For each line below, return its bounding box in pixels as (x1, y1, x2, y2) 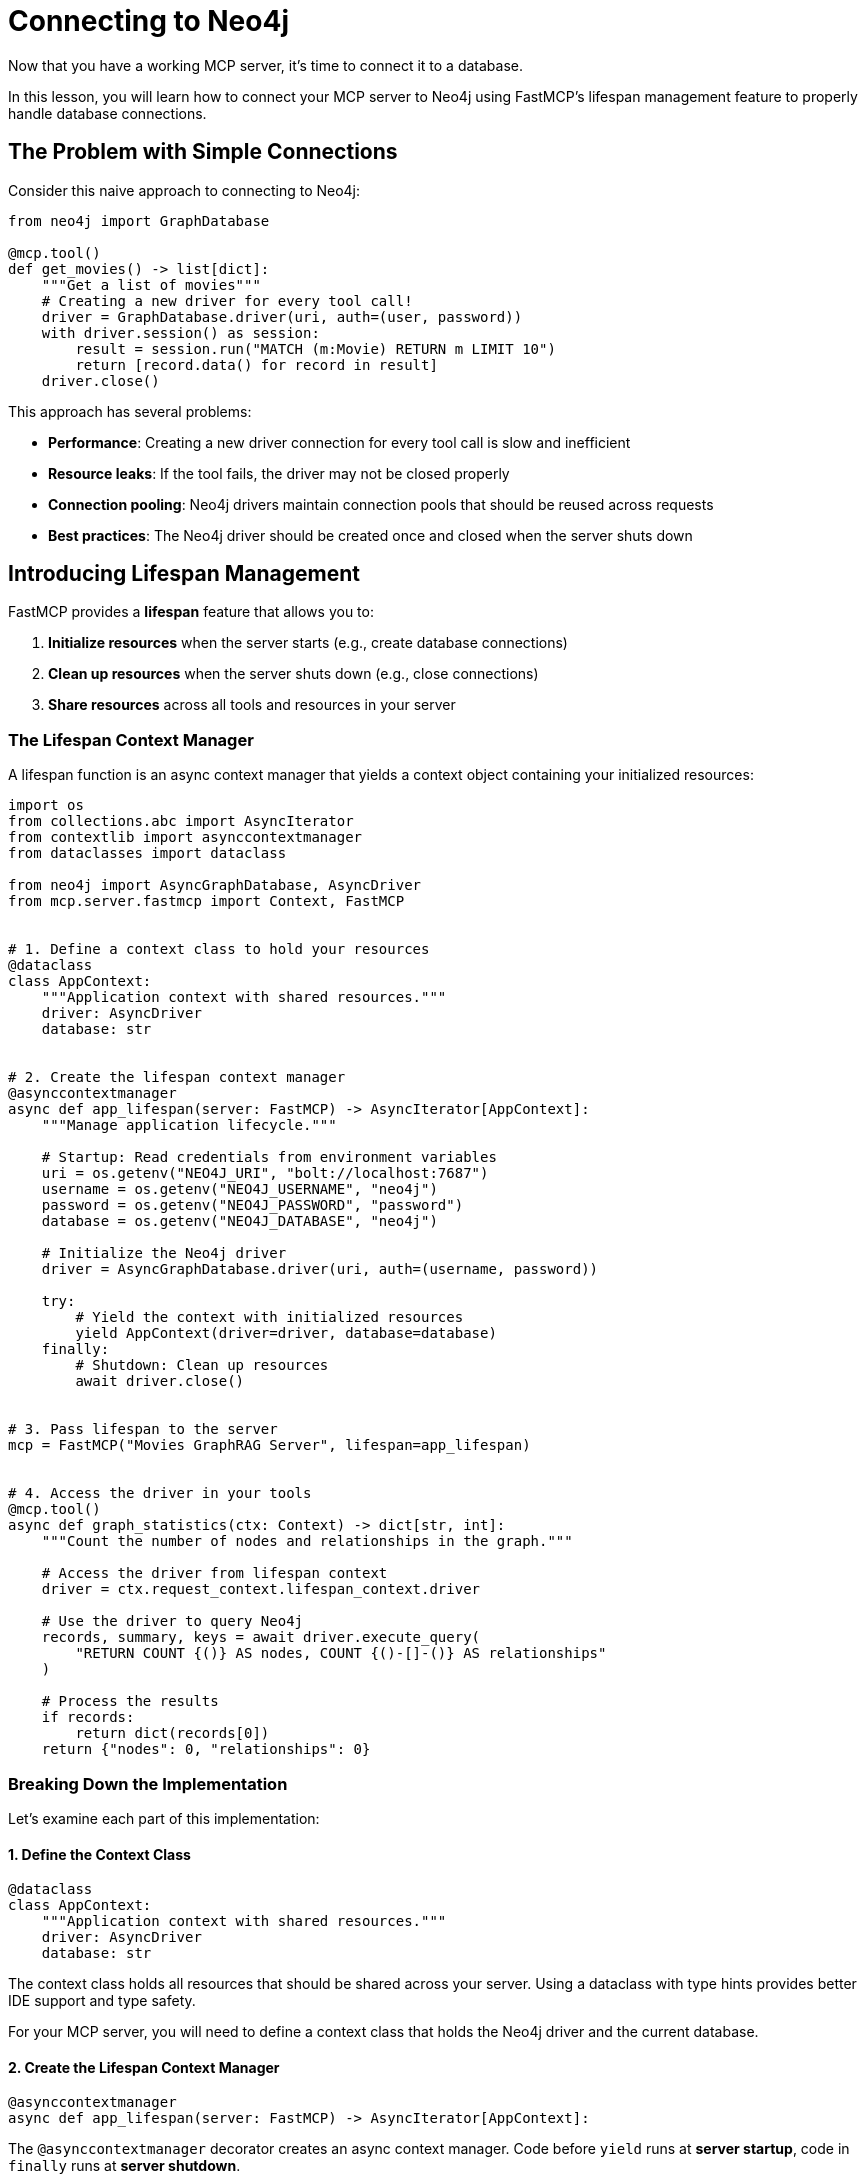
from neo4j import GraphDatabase (8, 212, 270, 229)
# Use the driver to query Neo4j (41, 1613, 304, 1630)
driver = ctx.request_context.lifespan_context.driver (41, 1581, 481, 1598)
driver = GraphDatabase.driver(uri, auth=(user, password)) (41, 308, 523, 325)
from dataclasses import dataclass (8, 845, 287, 862)
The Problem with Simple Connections (8, 139, 398, 165)
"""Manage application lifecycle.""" (41, 1117, 337, 1134)
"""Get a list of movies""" (41, 276, 261, 293)
